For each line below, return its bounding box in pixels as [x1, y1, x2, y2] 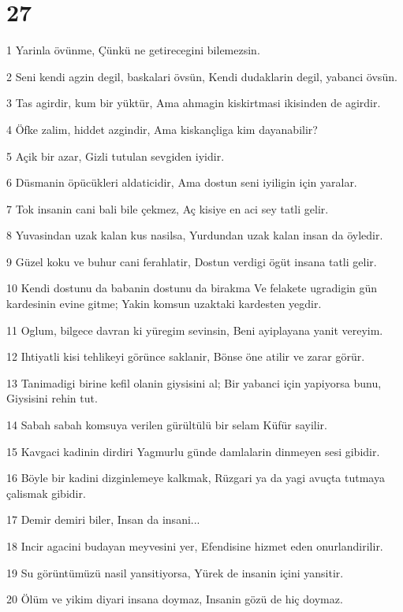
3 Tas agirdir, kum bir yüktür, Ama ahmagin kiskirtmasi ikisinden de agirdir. [6, 95, 381, 111]
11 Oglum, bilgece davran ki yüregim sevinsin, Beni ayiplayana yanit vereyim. [6, 321, 383, 338]
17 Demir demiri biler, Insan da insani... [6, 511, 200, 528]
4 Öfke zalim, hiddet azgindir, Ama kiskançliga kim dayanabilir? [6, 121, 318, 137]
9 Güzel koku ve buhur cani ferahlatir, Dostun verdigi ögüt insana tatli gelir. [6, 253, 377, 269]
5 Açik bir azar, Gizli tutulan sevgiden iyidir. [6, 147, 225, 164]
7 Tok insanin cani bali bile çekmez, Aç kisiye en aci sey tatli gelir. [6, 200, 329, 217]
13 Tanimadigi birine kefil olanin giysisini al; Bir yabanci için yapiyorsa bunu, [6, 374, 382, 391]
